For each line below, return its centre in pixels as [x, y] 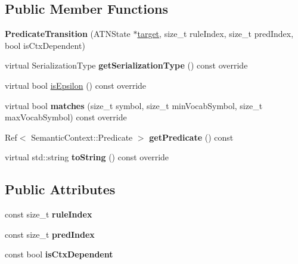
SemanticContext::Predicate [82, 137]
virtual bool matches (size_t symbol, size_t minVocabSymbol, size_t [134, 105]
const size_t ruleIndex [49, 214]
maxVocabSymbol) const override [66, 117]
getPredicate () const [191, 137]
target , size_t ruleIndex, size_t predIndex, [215, 34]
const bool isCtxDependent [59, 254]
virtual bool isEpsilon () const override [76, 85]
